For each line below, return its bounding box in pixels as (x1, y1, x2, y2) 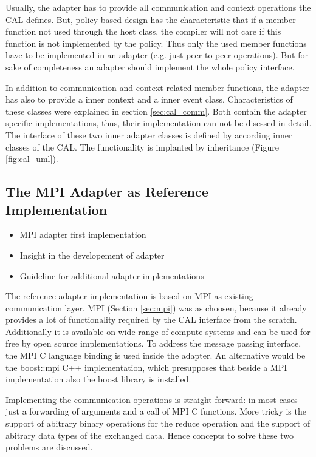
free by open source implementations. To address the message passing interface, (5, 337, 301, 350)
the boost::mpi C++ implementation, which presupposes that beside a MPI (5, 361, 287, 373)
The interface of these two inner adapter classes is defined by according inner (5, 128, 292, 141)
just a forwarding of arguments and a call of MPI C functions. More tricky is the (5, 405, 306, 418)
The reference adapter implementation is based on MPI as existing (5, 289, 253, 302)
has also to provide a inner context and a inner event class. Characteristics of (5, 93, 293, 106)
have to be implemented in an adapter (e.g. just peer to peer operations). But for (5, 49, 308, 61)
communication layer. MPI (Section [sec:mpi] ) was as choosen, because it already (5, 301, 307, 314)
